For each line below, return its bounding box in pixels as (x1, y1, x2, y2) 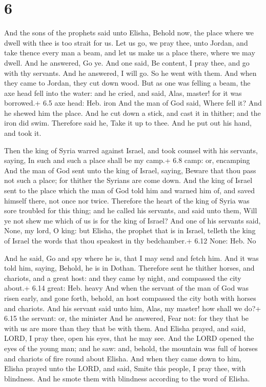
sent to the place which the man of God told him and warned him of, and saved (4, 185, 255, 196)
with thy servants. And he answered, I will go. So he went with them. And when (4, 67, 257, 78)
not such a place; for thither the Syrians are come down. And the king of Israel (4, 175, 253, 186)
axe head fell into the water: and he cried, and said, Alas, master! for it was (4, 87, 242, 98)
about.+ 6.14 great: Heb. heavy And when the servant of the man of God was (4, 282, 249, 293)
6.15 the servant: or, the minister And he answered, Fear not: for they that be (4, 313, 249, 323)
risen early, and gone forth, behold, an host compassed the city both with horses (4, 292, 256, 303)
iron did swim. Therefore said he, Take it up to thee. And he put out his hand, (4, 117, 252, 128)
